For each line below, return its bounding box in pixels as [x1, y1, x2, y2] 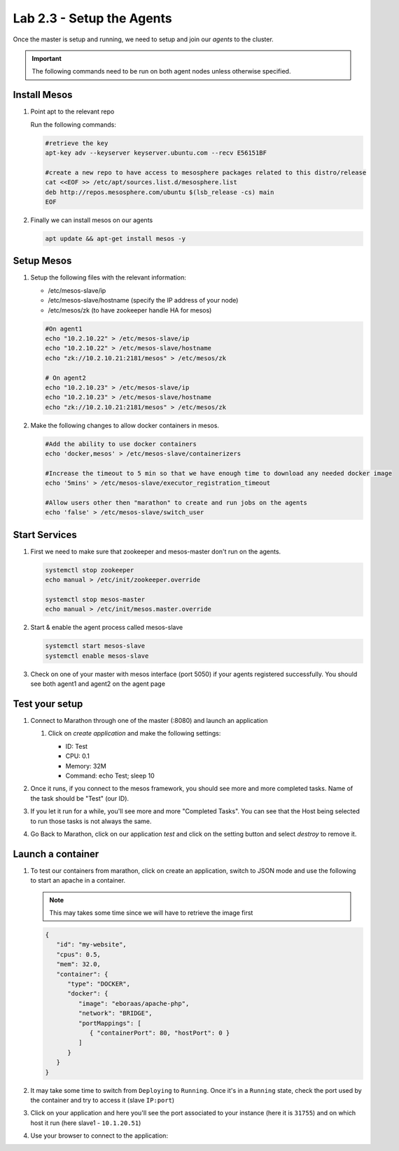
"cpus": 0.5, [56, 950, 101, 958]
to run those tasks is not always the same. [30, 817, 152, 825]
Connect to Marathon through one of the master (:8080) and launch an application [30, 717, 268, 725]
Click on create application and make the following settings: [48, 729, 221, 738]
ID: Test [65, 742, 87, 750]
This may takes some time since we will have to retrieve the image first [49, 909, 253, 917]
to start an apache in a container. [30, 876, 126, 885]
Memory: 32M [65, 761, 106, 770]
